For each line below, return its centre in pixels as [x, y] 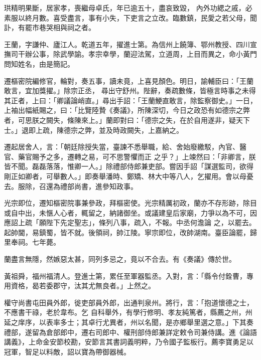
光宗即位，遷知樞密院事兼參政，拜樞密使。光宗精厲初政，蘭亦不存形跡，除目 [130, 203]
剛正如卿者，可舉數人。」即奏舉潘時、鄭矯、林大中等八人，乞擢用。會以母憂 [129, 176]
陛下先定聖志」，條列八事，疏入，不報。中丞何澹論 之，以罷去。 [151, 222]
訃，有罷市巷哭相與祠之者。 [50, 27]
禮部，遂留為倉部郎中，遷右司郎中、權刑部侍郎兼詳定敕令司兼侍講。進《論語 [130, 332]
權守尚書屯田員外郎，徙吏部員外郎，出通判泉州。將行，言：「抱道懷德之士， [129, 302]
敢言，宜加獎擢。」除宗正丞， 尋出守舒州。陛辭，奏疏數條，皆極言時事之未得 [130, 91]
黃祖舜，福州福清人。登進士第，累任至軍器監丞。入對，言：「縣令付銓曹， [125, 276]
